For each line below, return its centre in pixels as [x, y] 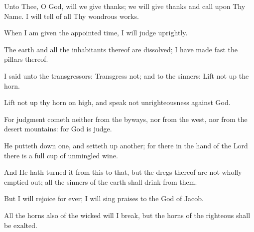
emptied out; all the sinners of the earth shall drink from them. [101, 181]
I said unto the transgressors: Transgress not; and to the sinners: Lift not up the [127, 75]
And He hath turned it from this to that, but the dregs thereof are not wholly [123, 172]
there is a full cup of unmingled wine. [61, 155]
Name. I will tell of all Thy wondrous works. [71, 16]
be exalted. [21, 225]
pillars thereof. [26, 59]
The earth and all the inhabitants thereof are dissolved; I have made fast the [121, 49]
